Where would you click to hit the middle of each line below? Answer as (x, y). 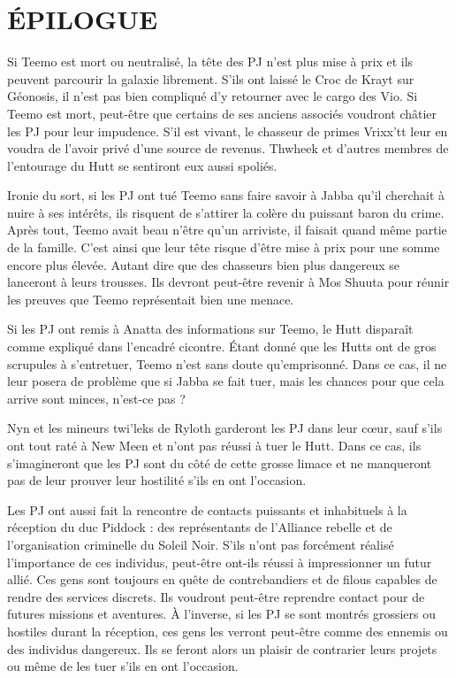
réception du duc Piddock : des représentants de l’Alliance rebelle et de (200, 527)
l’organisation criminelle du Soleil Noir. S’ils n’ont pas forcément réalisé (201, 544)
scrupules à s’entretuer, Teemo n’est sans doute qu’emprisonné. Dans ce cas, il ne (227, 363)
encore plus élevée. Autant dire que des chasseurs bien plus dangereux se (203, 264)
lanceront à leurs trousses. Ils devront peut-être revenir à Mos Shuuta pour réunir (228, 282)
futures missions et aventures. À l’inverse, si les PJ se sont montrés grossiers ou (222, 614)
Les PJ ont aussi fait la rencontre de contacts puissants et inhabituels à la (207, 509)
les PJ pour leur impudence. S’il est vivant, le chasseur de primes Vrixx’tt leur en (228, 131)
